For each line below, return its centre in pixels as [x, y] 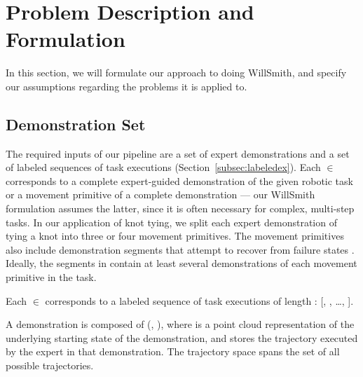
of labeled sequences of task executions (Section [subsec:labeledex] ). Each [163, 167]
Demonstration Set [76, 124]
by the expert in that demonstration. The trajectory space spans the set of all [173, 351]
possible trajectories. [50, 365]
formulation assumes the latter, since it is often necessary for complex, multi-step [180, 208]
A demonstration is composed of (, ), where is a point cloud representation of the [180, 324]
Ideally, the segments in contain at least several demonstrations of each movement [181, 263]
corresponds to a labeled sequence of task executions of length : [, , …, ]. [199, 300]
